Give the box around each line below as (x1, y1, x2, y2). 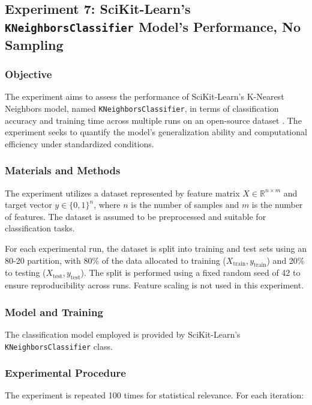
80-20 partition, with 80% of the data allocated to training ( (5, 254, 226, 266)
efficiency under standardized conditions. (5, 137, 154, 150)
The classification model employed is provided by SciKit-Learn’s (5, 327, 241, 340)
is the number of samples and (131, 198, 239, 211)
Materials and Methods (5, 163, 121, 178)
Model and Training (5, 304, 103, 319)
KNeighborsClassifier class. (5, 340, 113, 352)
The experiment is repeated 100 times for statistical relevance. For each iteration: (5, 389, 304, 401)
